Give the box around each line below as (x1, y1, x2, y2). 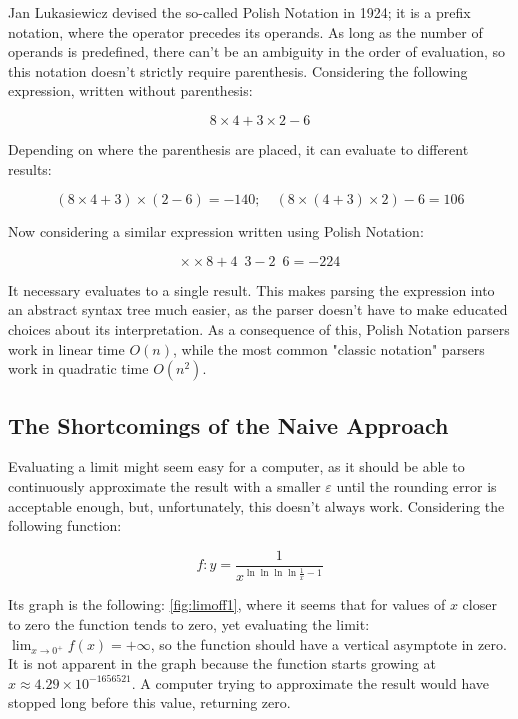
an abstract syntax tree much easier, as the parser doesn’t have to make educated (8, 299, 508, 320)
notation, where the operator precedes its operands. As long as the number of (8, 21, 483, 42)
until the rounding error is (336, 475, 497, 496)
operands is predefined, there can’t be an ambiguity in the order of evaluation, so (8, 41, 506, 62)
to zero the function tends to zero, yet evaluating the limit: (8, 613, 370, 634)
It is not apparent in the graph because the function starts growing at (8, 653, 436, 674)
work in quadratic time (8, 358, 149, 379)
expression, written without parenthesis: (8, 80, 253, 101)
